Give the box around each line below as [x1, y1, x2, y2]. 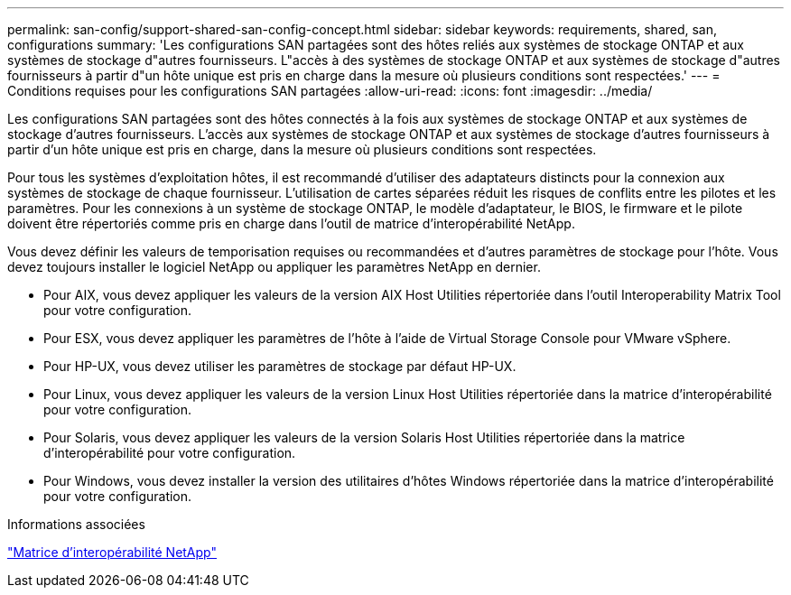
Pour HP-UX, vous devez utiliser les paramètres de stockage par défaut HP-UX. [43, 358, 516, 374]
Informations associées [7, 516, 145, 532]
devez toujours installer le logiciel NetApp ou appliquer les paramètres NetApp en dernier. [7, 259, 541, 274]
